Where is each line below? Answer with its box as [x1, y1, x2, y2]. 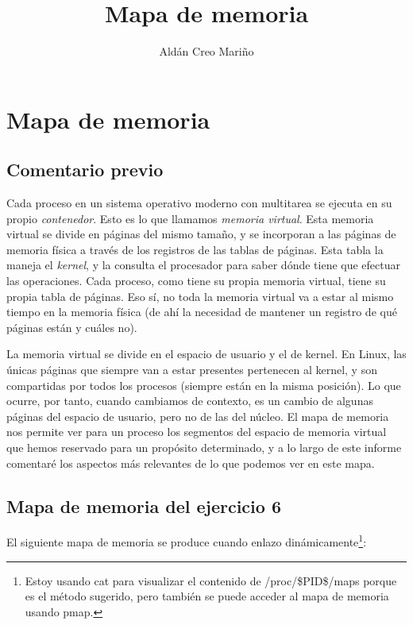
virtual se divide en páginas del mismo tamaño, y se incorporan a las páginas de [6, 226, 396, 242]
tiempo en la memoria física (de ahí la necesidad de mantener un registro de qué [6, 303, 397, 320]
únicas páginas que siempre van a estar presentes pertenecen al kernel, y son [6, 361, 377, 378]
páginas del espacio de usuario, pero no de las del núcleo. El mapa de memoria [6, 407, 389, 424]
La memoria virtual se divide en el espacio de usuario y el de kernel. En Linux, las [6, 345, 407, 362]
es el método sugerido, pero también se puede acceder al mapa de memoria [25, 588, 389, 604]
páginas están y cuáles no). [6, 318, 137, 335]
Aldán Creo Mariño [159, 43, 254, 60]
